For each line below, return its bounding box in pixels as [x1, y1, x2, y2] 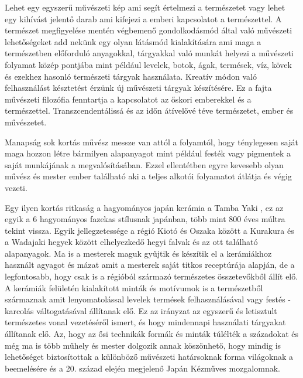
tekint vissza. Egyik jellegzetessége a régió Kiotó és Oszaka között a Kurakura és [5, 224, 294, 236]
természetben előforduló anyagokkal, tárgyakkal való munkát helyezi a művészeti [5, 47, 294, 59]
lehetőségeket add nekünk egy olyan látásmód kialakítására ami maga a [5, 35, 261, 47]
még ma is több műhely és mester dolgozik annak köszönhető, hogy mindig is [5, 339, 281, 351]
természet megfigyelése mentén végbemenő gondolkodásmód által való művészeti [5, 24, 292, 36]
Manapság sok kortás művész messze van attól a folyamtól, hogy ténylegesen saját [5, 135, 298, 148]
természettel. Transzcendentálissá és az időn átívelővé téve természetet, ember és [5, 104, 294, 117]
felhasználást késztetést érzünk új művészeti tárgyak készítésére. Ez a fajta [5, 81, 272, 94]
